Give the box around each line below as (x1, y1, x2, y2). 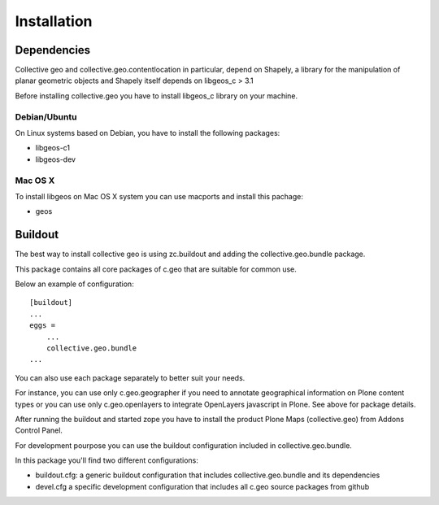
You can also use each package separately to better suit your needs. (15, 372, 246, 382)
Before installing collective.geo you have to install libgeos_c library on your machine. (15, 90, 298, 101)
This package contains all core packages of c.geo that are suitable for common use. (15, 264, 297, 274)
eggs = (29, 321, 56, 330)
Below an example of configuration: (15, 279, 134, 289)
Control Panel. (15, 425, 63, 435)
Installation (15, 12, 93, 30)
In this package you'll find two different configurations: (15, 455, 199, 465)
